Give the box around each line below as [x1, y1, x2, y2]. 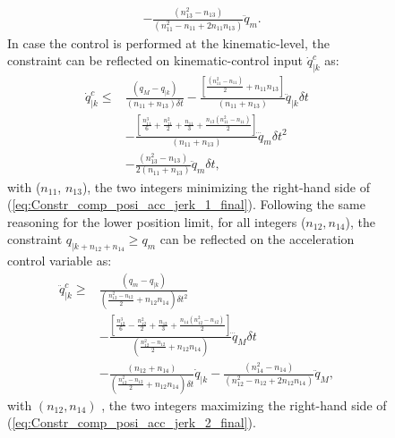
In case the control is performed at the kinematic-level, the [7, 33, 330, 52]
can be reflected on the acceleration [159, 230, 355, 248]
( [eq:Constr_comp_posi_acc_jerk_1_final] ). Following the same [7, 195, 365, 214]
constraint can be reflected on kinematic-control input [7, 51, 303, 70]
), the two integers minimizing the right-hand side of [82, 177, 370, 196]
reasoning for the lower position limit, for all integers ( [7, 212, 306, 231]
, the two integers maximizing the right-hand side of [101, 395, 387, 414]
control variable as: [7, 251, 112, 270]
